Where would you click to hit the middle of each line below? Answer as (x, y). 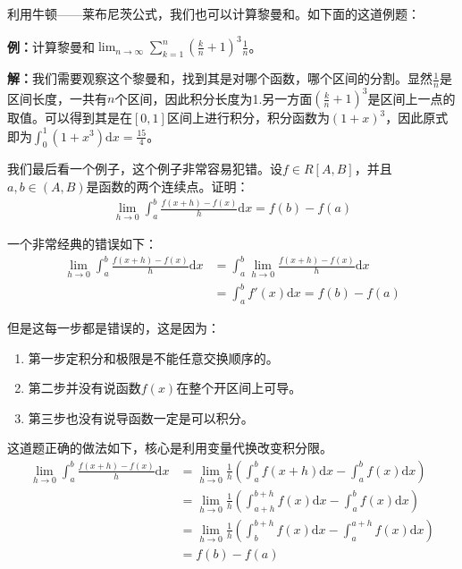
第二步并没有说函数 (84, 388)
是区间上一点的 (412, 98)
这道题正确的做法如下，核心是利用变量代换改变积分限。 (170, 448)
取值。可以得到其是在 (70, 118)
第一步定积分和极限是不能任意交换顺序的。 (153, 357)
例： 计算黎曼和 (51, 46)
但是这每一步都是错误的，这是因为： (113, 327)
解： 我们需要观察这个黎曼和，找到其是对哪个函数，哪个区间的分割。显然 (220, 78)
